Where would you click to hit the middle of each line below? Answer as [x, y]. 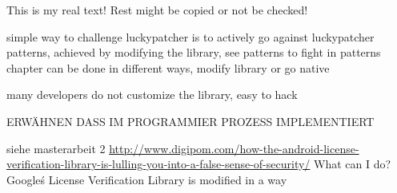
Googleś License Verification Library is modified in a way [147, 179]
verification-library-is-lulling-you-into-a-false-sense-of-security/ [158, 164]
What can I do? [353, 164]
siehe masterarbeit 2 [56, 148]
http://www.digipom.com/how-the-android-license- [234, 148]
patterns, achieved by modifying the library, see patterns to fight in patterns [194, 52]
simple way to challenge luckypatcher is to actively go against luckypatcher [190, 36]
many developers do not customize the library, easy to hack [152, 95]
